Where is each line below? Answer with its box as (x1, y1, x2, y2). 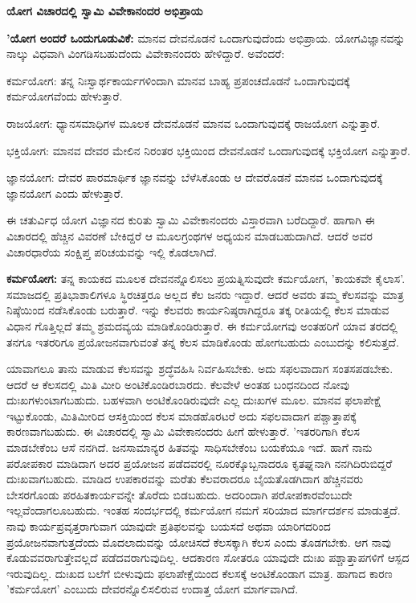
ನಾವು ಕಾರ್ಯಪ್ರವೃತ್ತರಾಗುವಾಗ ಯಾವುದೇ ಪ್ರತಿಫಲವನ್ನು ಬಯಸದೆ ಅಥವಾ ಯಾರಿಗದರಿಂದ (6, 518, 331, 535)
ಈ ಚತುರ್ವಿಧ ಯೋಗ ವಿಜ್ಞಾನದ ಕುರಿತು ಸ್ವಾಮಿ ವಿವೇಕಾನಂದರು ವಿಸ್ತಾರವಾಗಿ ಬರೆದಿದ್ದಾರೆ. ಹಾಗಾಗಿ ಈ (6, 211, 375, 228)
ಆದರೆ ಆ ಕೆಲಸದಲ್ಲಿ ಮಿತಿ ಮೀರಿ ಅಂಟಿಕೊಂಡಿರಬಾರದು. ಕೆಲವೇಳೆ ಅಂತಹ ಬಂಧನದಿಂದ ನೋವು (6, 375, 349, 392)
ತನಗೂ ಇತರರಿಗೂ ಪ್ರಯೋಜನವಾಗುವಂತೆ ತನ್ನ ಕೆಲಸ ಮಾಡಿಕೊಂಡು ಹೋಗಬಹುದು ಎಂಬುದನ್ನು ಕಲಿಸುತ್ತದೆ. (6, 333, 399, 350)
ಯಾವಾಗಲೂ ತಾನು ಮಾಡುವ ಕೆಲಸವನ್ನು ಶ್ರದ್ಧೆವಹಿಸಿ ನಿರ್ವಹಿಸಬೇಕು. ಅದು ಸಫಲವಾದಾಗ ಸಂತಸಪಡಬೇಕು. (6, 360, 394, 377)
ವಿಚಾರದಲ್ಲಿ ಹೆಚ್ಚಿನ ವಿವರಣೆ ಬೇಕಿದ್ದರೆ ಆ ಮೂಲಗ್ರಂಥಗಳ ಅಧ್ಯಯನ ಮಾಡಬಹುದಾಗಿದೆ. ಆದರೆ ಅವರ (6, 227, 373, 244)
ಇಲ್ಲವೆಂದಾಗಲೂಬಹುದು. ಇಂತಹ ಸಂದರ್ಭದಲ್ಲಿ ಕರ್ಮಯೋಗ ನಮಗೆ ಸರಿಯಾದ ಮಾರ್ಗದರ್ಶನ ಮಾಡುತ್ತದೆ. (6, 502, 401, 519)
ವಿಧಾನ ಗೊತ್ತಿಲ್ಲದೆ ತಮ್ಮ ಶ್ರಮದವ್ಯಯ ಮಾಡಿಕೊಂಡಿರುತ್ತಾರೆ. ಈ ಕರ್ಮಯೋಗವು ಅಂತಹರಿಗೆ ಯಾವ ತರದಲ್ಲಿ (6, 317, 398, 334)
